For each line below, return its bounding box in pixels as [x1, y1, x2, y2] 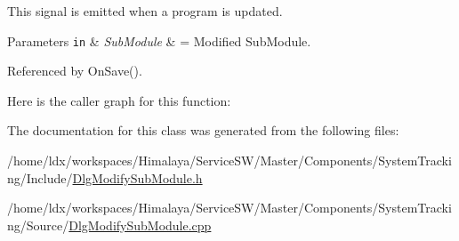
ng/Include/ [7, 168, 73, 187]
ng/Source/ [7, 215, 69, 234]
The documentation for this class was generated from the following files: [7, 121, 399, 140]
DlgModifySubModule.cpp [68, 215, 212, 234]
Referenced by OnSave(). [7, 61, 142, 80]
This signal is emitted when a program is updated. [7, 2, 283, 20]
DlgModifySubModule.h [72, 168, 203, 187]
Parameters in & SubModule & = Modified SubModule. [7, 31, 311, 50]
